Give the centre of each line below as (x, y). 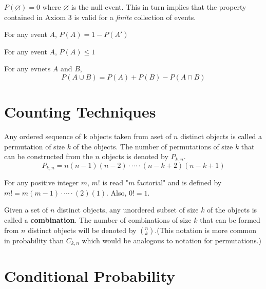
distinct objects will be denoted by (82, 230)
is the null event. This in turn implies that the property (159, 7)
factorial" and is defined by (179, 182)
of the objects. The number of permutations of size (153, 146)
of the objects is (232, 210)
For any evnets (27, 69)
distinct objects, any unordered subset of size (128, 210)
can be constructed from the (49, 156)
